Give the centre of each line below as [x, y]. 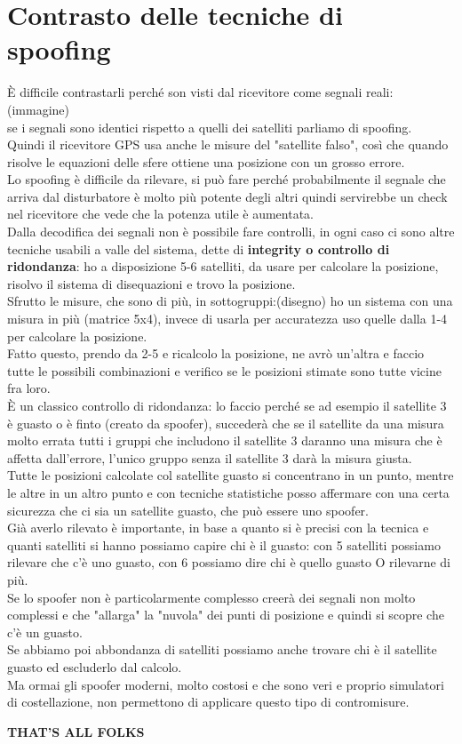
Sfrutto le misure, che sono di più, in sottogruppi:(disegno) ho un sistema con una [230, 301]
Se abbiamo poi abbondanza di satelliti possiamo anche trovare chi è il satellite [222, 649]
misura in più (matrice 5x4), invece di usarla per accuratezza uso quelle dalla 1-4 [227, 319]
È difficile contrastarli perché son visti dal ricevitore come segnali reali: [200, 92]
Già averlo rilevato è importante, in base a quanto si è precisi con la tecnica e [218, 528]
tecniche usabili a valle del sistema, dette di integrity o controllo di [199, 248]
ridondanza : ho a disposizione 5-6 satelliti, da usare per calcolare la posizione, [223, 266]
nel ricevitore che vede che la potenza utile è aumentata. [160, 214]
